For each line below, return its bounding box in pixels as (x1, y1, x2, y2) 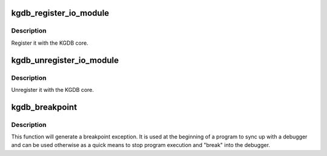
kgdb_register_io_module (11, 8, 110, 18)
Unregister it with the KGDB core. (11, 86, 94, 93)
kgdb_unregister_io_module (11, 55, 119, 65)
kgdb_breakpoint (11, 102, 78, 112)
